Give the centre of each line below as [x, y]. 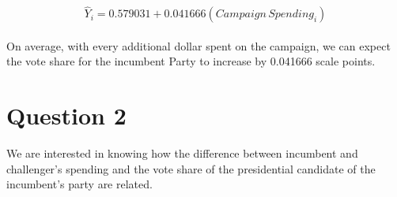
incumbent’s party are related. [79, 184]
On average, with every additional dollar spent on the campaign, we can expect [198, 45]
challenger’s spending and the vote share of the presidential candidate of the [191, 168]
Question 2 [66, 115]
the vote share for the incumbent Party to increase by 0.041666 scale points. [191, 61]
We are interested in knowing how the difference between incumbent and [182, 153]
